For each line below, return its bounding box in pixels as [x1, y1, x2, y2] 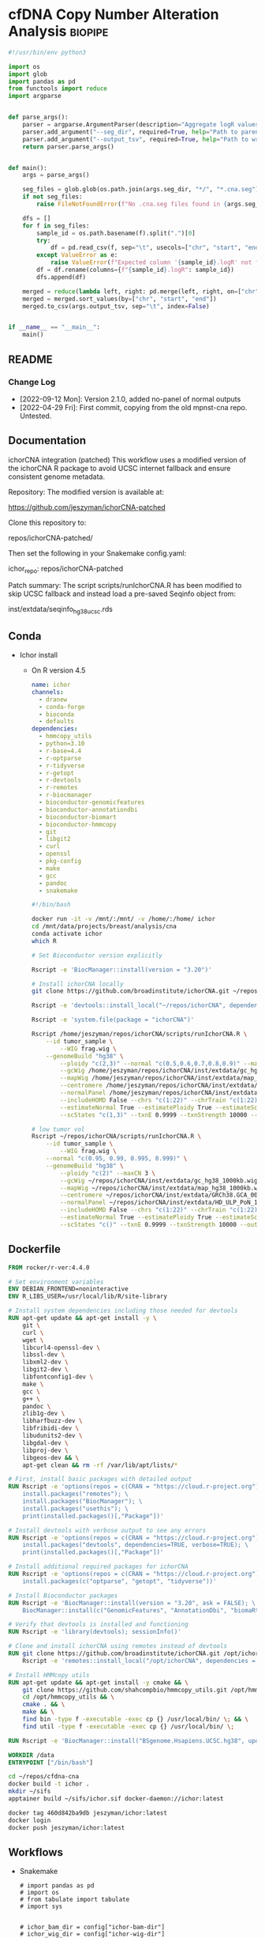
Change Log [8, 376, 56, 387]
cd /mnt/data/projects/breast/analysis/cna [31, 922, 177, 930]
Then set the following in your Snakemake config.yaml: [8, 548, 187, 558]
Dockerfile [8, 1242, 62, 1256]
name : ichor [31, 681, 71, 689]
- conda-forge [38, 703, 85, 711]
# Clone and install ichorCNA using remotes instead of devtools [8, 1642, 227, 1650]
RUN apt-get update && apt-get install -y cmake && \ [8, 1678, 189, 1687]
